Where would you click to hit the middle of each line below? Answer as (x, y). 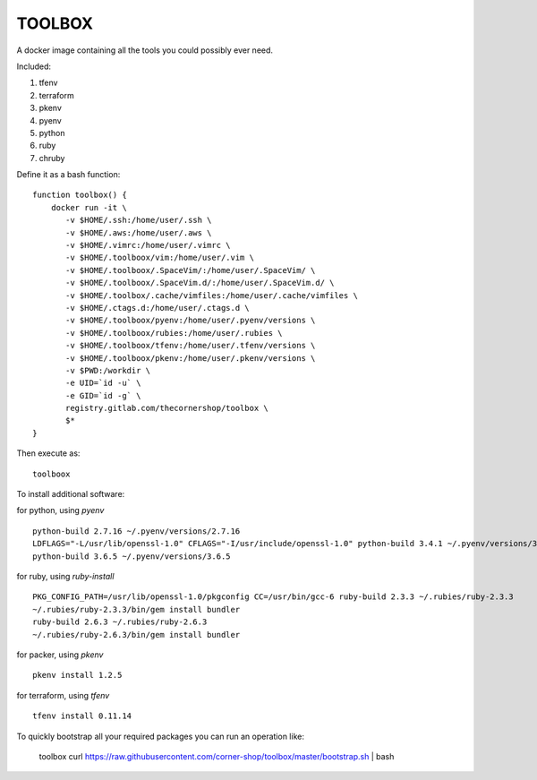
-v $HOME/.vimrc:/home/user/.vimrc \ (149, 245)
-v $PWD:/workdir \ (108, 370)
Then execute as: (48, 453)
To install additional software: (71, 494)
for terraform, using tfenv (63, 695)
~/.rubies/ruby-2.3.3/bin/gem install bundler (136, 609)
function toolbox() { (80, 195)
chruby (52, 158)
